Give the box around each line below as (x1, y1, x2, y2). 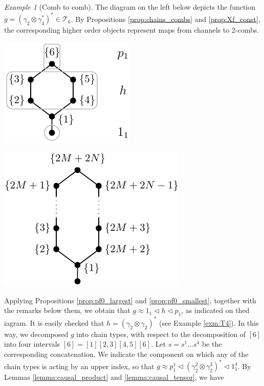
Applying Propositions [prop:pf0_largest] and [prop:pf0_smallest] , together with (4, 295, 256, 305)
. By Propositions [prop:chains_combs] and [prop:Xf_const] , (71, 13, 260, 24)
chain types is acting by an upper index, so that (4, 360, 155, 371)
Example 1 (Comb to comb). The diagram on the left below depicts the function (4, 2, 256, 12)
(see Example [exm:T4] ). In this (159, 317, 259, 328)
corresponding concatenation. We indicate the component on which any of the (4, 348, 249, 359)
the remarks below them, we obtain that (4, 305, 130, 316)
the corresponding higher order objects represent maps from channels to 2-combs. (4, 25, 259, 35)
